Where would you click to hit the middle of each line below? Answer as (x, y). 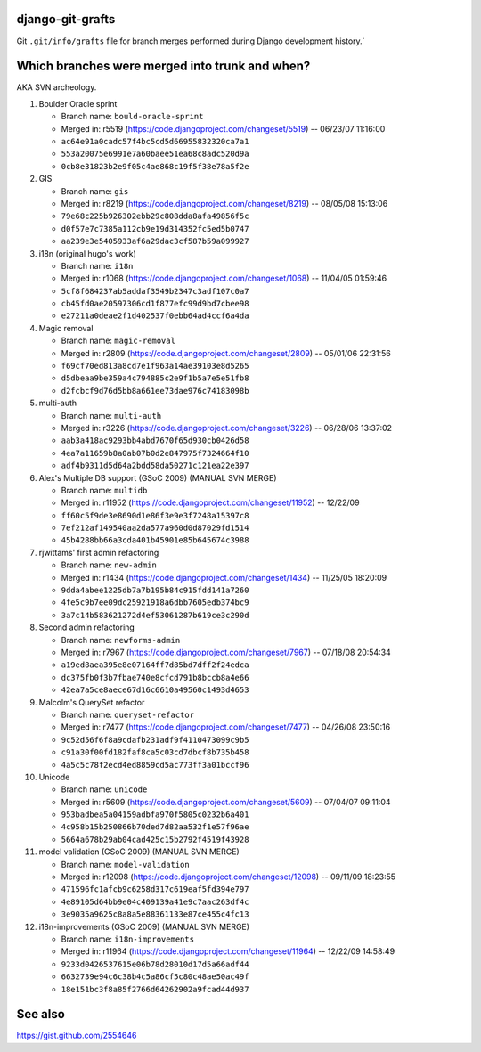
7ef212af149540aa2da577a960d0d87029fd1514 (155, 528)
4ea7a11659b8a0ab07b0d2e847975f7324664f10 (155, 453)
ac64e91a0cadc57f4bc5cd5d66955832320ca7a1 (155, 141)
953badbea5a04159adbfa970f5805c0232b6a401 (155, 815)
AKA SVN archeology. (57, 87)
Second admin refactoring (87, 627)
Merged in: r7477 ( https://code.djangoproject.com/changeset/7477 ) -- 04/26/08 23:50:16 (226, 727)
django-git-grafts (66, 19)
